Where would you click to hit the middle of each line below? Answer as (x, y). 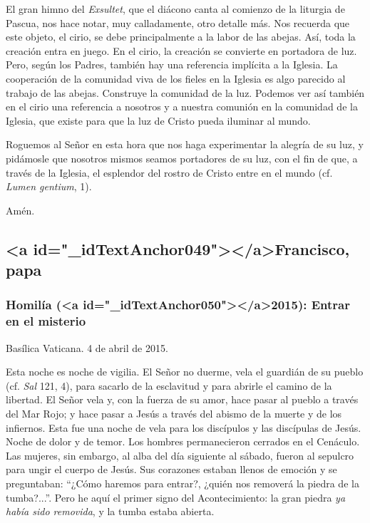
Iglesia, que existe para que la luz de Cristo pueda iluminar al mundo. (158, 120)
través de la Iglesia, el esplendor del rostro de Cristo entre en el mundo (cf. (169, 172)
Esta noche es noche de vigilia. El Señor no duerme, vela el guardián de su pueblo (185, 372)
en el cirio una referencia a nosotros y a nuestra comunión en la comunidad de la (182, 107)
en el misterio (46, 321)
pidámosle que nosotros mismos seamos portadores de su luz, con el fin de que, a (182, 158)
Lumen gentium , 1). (49, 186)
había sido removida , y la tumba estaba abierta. (110, 511)
